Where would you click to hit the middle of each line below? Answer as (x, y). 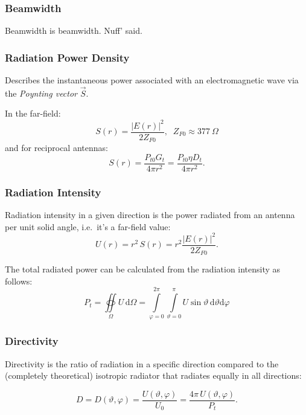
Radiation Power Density (67, 57)
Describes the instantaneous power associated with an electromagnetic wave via (152, 80)
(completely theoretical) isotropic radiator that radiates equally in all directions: (153, 375)
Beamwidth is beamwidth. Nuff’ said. (74, 31)
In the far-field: (33, 113)
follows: (19, 281)
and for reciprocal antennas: (56, 148)
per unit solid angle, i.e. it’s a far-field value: (88, 226)
